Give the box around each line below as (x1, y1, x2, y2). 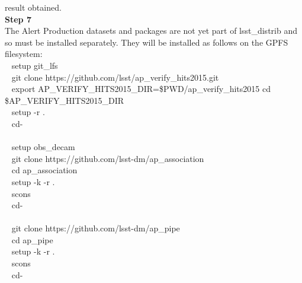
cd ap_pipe (11, 233, 53, 246)
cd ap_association (11, 164, 78, 176)
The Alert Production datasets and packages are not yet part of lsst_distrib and (5, 24, 297, 37)
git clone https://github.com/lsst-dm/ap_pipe (11, 222, 180, 234)
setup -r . (11, 106, 45, 118)
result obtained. (5, 1, 62, 13)
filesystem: (5, 47, 43, 60)
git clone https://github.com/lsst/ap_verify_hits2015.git (11, 71, 219, 83)
